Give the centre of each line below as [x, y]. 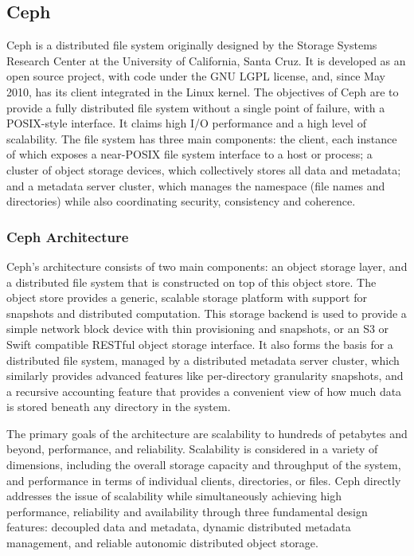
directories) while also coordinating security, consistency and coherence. [181, 201]
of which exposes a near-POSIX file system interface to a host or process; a [189, 154]
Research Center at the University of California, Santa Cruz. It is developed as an [206, 60]
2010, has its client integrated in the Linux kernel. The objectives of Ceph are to [203, 91]
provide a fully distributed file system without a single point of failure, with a [196, 107]
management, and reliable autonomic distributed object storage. [162, 543]
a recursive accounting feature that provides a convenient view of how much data [204, 391]
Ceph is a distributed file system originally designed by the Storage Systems [192, 45]
